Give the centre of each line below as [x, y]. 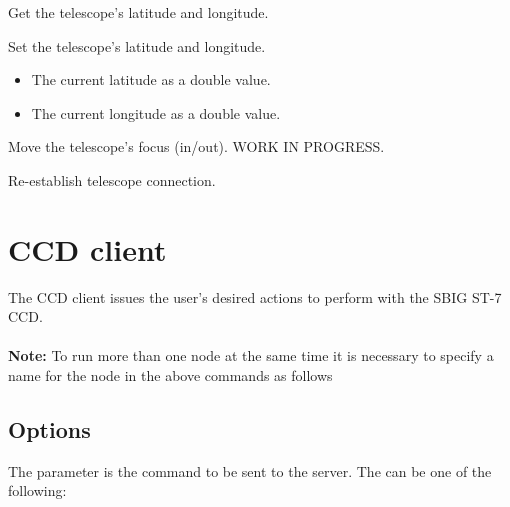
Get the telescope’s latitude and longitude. [138, 12]
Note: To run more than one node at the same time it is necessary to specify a [251, 355]
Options [49, 429]
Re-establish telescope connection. [112, 179]
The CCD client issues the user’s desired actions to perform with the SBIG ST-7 [255, 296]
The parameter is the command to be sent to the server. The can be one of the [250, 470]
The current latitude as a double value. [151, 79]
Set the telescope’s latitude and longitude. [137, 45]
